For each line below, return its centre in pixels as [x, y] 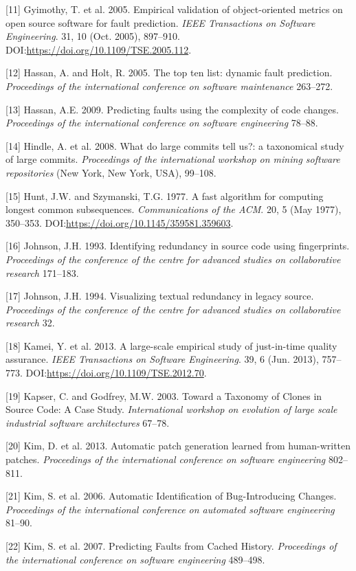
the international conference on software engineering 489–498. [135, 559]
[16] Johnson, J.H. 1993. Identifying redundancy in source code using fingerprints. [178, 246]
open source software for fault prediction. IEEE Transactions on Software [160, 22]
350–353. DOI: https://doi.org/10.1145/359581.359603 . [120, 222]
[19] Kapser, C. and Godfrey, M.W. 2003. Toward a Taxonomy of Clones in [164, 395]
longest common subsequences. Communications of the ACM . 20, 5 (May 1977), [174, 209]
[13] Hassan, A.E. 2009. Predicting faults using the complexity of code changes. [172, 109]
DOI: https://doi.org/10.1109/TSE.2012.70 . [116, 373]
